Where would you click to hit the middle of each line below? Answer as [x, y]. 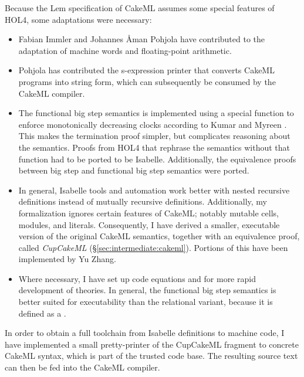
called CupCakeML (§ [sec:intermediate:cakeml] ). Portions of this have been [153, 247]
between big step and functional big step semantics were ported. [134, 170]
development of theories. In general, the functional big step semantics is [147, 290]
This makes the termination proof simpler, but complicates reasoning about [154, 136]
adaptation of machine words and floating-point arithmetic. [125, 50]
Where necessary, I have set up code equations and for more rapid [137, 278]
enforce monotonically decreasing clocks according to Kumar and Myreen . [153, 124]
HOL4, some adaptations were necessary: [78, 19]
